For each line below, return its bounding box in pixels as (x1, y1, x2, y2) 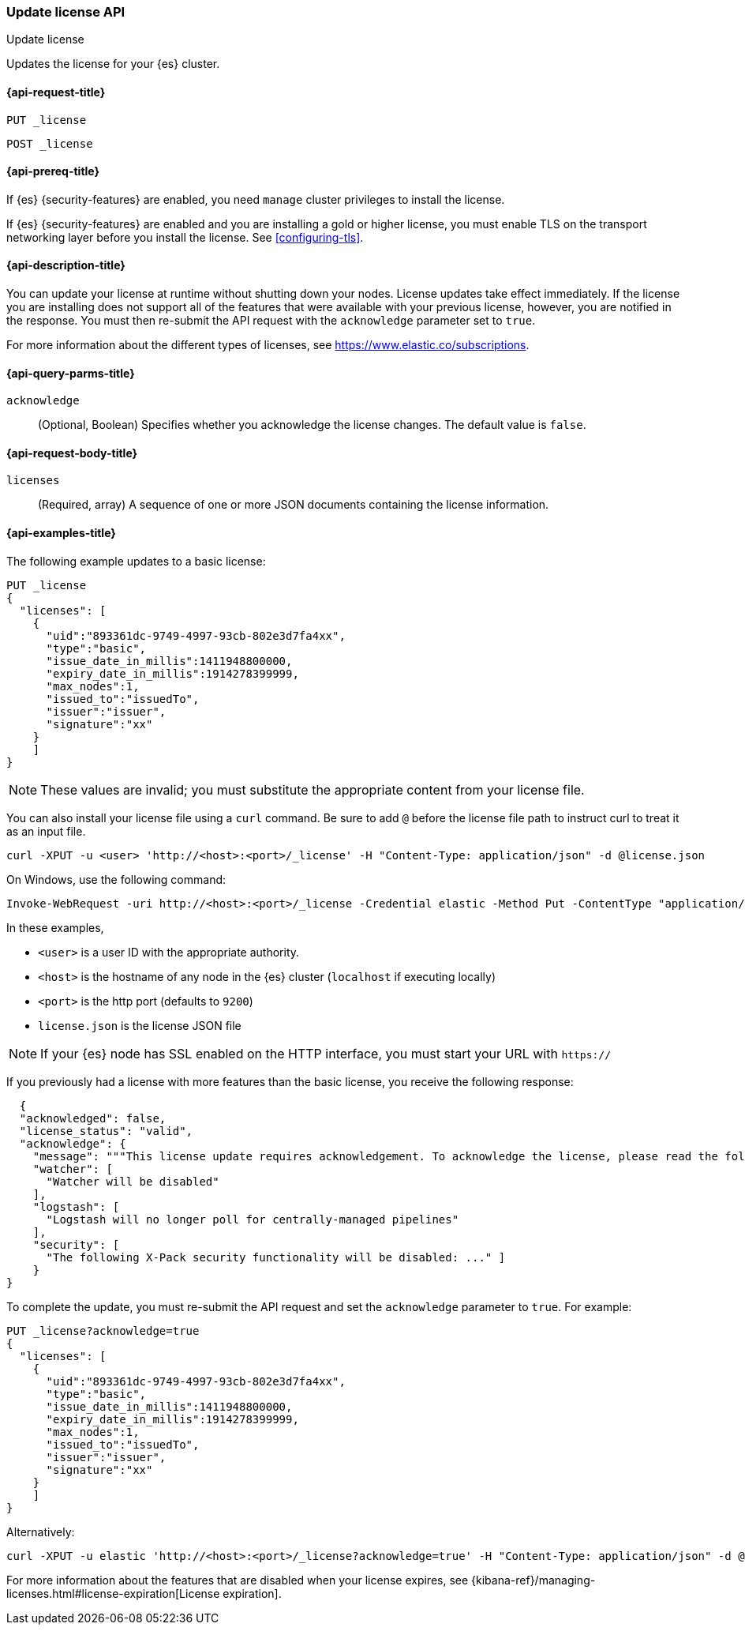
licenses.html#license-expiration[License (6, 1586, 220, 1600)
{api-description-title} (6, 258, 125, 272)
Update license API (6, 4, 125, 20)
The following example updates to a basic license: (6, 554, 266, 568)
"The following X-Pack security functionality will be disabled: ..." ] (46, 1250, 506, 1264)
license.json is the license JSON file (38, 1018, 241, 1032)
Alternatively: (6, 1524, 75, 1539)
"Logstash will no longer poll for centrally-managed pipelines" (46, 1212, 459, 1226)
